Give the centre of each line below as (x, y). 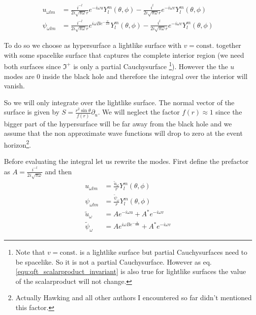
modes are (19, 76)
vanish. (15, 86)
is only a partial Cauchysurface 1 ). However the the (150, 65)
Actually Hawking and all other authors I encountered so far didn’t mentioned (134, 297)
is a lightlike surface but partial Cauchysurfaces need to (163, 252)
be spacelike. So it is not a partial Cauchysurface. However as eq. (114, 261)
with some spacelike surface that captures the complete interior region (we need (124, 55)
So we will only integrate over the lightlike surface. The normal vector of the (119, 102)
